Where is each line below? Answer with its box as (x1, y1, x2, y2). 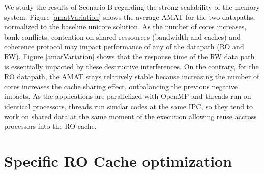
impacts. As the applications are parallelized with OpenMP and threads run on (4, 91, 251, 101)
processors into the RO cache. (4, 121, 97, 131)
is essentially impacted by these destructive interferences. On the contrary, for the (4, 61, 259, 72)
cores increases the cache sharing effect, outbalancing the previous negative (4, 81, 238, 91)
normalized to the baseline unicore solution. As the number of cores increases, (4, 21, 247, 32)
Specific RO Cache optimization (4, 150, 232, 171)
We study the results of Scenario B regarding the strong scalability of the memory (4, 2, 260, 12)
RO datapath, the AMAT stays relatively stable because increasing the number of (4, 71, 259, 82)
